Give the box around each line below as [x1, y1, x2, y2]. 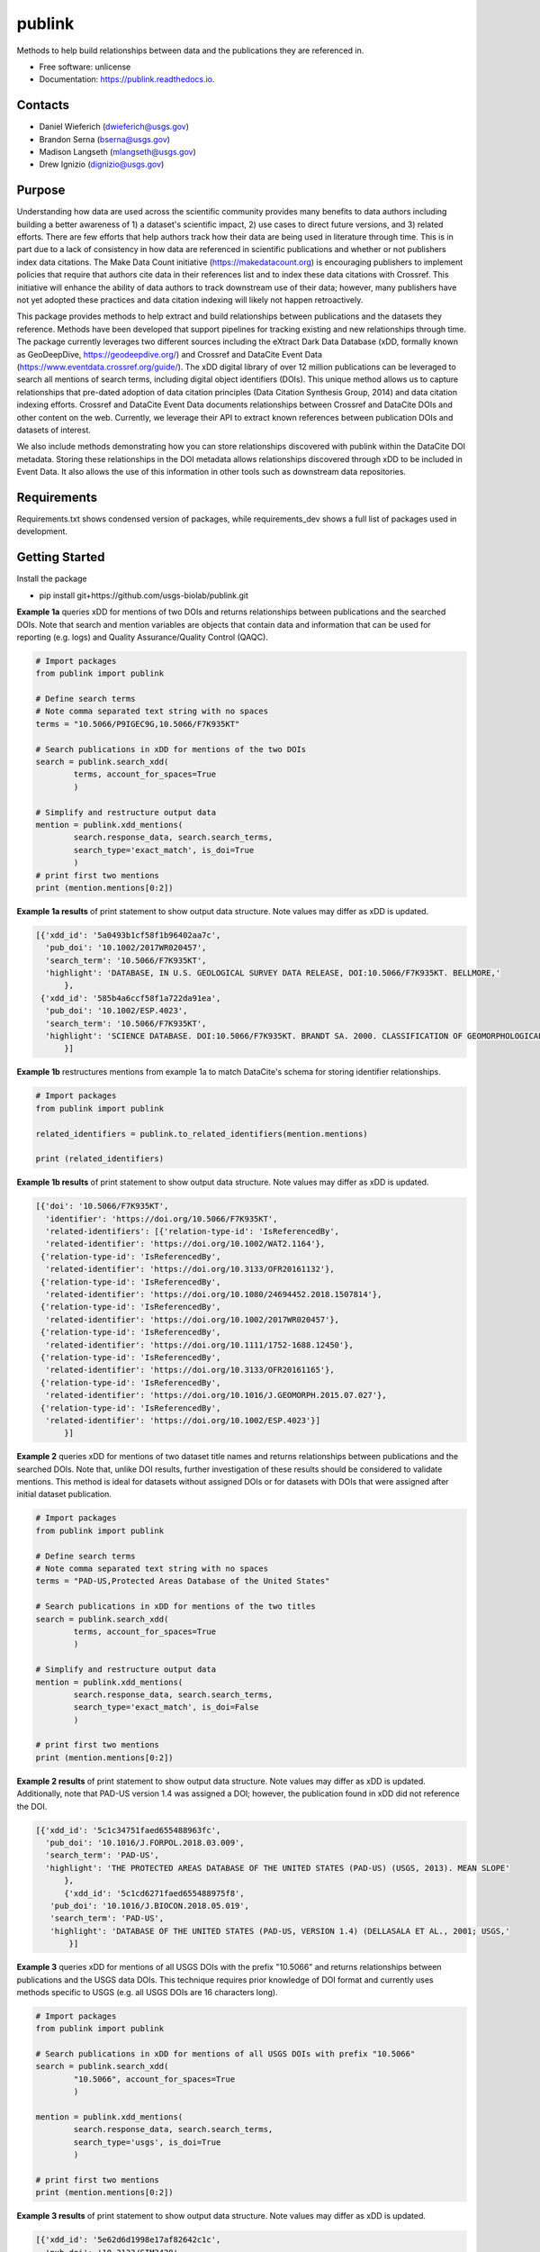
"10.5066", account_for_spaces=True [73, 2074, 236, 2084]
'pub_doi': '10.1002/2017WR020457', [45, 942, 207, 953]
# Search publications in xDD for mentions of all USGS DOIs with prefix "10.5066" [35, 2049, 416, 2059]
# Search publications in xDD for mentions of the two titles [35, 1602, 316, 1612]
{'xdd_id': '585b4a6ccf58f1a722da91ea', [40, 993, 221, 1003]
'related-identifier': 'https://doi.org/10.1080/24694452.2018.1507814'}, [45, 1289, 382, 1300]
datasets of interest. [16, 424, 92, 435]
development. [16, 526, 67, 537]
